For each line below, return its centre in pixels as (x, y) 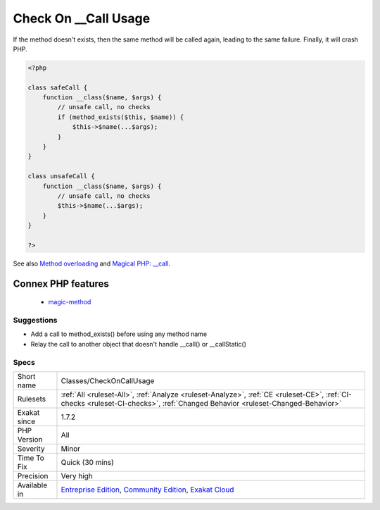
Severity (31, 449)
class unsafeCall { (61, 176)
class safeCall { (58, 87)
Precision (33, 476)
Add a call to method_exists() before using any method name (119, 334)
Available (32, 485)
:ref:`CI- (338, 394)
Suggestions (35, 321)
